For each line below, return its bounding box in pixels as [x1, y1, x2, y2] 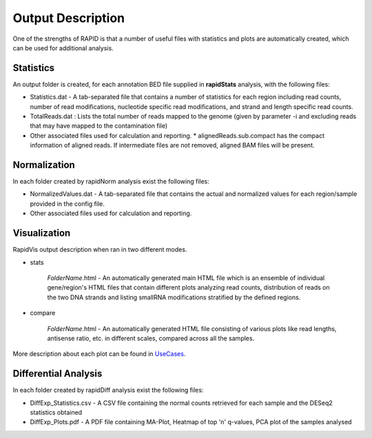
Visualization [12, 228, 71, 239]
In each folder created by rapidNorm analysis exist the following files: [12, 177, 210, 186]
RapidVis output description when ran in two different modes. [12, 246, 187, 254]
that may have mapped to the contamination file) [30, 121, 168, 130]
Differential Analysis [12, 368, 103, 379]
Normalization [12, 159, 75, 170]
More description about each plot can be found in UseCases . [12, 350, 186, 358]
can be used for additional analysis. [12, 43, 114, 52]
